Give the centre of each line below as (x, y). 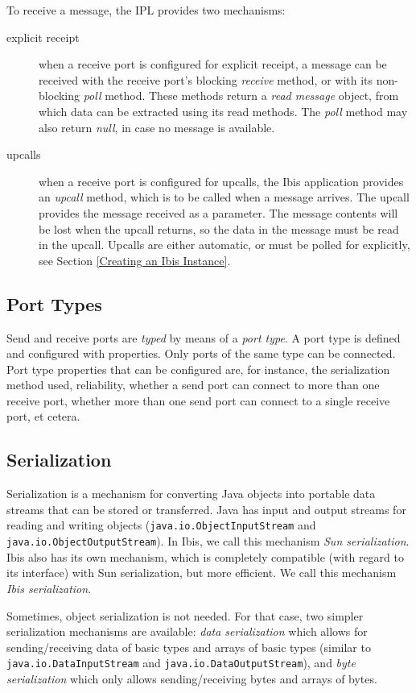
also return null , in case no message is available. (157, 127)
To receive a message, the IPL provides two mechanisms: (146, 10)
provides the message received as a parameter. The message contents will (218, 212)
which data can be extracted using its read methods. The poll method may (223, 111)
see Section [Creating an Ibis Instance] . (135, 260)
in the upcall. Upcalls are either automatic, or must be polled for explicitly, (224, 245)
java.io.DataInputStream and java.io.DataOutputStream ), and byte (181, 663)
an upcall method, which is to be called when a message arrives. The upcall (224, 197)
